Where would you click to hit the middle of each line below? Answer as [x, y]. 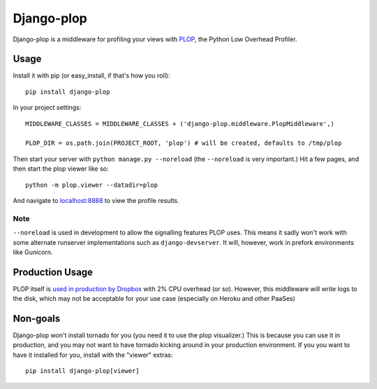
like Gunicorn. [33, 252]
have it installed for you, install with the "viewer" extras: [93, 355]
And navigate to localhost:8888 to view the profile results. [96, 200]
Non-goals [37, 319]
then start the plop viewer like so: [61, 169]
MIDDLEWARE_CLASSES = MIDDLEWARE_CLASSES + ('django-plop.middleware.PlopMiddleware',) [180, 123]
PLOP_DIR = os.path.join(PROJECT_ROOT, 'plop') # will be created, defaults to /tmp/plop [184, 143]
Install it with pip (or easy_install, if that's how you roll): [91, 76]
